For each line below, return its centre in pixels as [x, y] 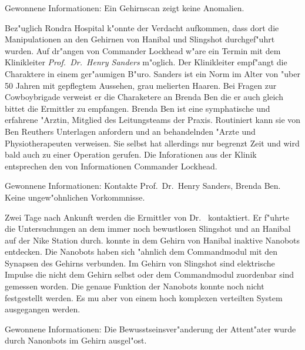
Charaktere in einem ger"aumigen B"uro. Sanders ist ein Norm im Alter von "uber [152, 73]
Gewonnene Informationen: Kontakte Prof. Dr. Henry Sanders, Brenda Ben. [143, 186]
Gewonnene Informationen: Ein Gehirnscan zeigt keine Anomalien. [125, 8]
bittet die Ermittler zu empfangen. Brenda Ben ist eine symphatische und [138, 108]
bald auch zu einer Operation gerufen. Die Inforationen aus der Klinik [131, 154]
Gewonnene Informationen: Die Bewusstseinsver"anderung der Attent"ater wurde [150, 329]
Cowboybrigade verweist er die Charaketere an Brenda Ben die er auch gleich [144, 97]
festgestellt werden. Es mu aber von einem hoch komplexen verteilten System [144, 297]
